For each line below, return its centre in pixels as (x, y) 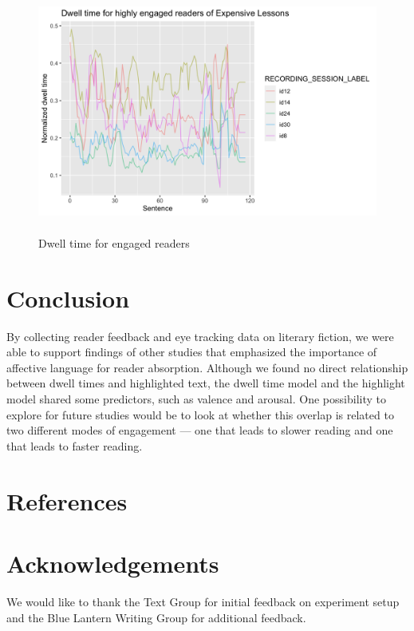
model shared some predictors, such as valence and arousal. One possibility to (196, 399)
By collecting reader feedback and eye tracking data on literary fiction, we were (200, 336)
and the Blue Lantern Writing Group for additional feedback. (156, 617)
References (67, 500)
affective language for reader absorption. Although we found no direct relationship (207, 367)
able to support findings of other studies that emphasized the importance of (192, 352)
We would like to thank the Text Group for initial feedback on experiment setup (203, 601)
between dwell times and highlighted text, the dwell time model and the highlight (206, 383)
